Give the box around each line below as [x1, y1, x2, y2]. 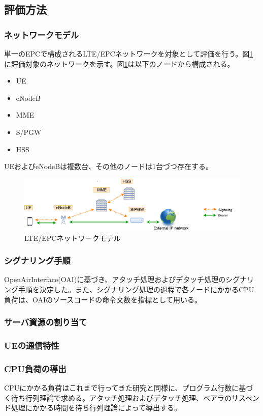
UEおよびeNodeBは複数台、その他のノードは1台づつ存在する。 [4, 161, 213, 172]
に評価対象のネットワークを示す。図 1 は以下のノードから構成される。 [4, 58, 235, 69]
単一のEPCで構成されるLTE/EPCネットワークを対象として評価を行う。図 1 [4, 48, 253, 59]
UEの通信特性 [4, 339, 59, 351]
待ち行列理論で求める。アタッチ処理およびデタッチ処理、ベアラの [11, 392, 232, 403]
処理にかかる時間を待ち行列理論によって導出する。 [11, 402, 181, 413]
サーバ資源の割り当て [4, 316, 87, 328]
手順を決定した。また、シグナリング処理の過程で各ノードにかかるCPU [18, 284, 254, 295]
